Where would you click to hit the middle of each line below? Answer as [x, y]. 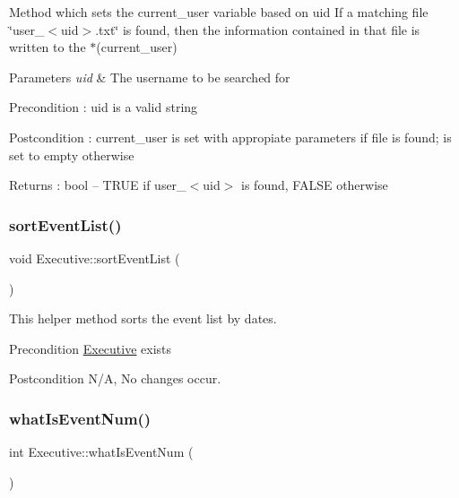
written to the [48, 47]
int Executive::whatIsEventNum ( [101, 452]
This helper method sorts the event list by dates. [143, 318]
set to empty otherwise [72, 155]
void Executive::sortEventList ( [95, 258]
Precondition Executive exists [91, 348]
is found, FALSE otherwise [315, 185]
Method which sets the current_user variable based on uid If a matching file [219, 12]
